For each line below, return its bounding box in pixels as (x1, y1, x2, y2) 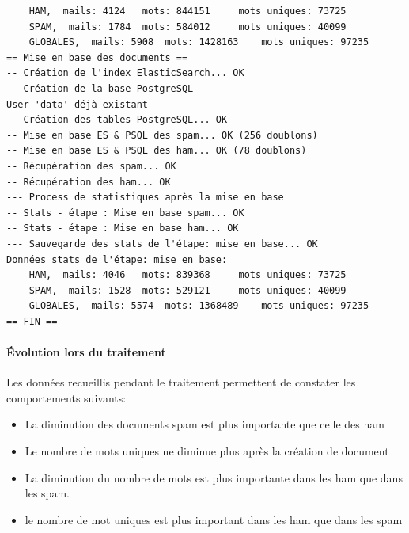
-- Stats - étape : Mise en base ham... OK (6, 223, 239, 234)
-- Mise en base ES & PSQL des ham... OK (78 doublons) (6, 145, 307, 157)
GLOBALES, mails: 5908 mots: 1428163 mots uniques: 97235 (28, 36, 369, 48)
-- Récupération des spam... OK (6, 160, 176, 172)
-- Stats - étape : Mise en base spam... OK (6, 207, 244, 219)
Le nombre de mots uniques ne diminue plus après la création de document (25, 443, 389, 459)
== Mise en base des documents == (6, 51, 188, 63)
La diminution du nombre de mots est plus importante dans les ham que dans (25, 469, 403, 485)
